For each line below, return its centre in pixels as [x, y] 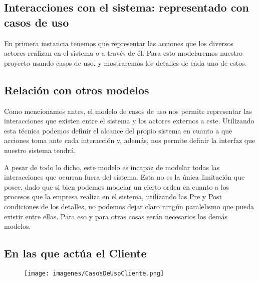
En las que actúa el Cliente [75, 253]
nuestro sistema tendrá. [40, 150]
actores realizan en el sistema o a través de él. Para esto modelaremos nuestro [123, 53]
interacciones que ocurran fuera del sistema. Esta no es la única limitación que [124, 177]
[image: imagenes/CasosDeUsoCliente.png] [94, 273]
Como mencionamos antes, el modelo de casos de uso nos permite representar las [128, 111]
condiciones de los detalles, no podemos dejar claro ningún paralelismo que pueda [129, 206]
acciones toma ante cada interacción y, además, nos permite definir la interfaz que [130, 140]
